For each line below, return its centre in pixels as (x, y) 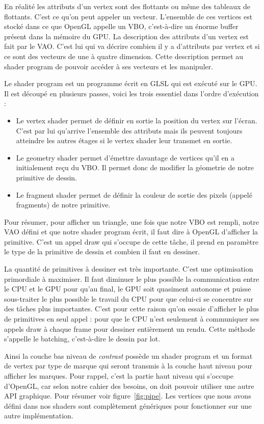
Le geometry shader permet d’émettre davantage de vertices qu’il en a (125, 157)
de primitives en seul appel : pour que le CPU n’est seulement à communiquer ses (132, 319)
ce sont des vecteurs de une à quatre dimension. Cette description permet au (124, 56)
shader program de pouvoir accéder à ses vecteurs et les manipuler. (109, 66)
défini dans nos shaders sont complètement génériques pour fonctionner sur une (128, 405)
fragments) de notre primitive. (63, 205)
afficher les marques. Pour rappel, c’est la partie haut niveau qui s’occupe (119, 376)
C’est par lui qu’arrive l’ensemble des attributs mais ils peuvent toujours (129, 130)
